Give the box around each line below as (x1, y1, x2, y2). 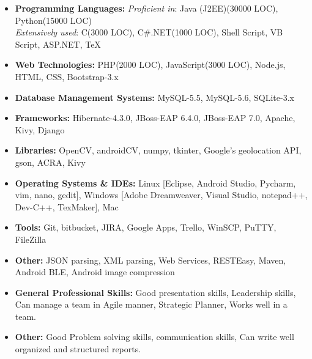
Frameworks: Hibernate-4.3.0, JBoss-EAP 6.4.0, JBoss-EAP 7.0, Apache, (15, 111, 295, 124)
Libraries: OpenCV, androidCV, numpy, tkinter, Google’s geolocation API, (15, 144, 302, 157)
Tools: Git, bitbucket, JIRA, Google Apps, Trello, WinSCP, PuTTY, (15, 221, 277, 234)
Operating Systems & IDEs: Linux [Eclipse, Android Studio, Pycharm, (15, 176, 296, 189)
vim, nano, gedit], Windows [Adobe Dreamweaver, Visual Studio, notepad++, (15, 188, 308, 201)
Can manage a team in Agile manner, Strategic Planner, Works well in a (15, 298, 288, 311)
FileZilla (15, 232, 46, 245)
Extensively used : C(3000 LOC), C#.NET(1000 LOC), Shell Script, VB (15, 26, 283, 39)
